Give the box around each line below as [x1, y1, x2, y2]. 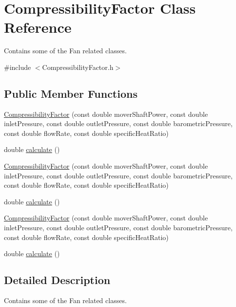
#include [4, 62, 31, 72]
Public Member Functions [4, 86, 138, 101]
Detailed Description [4, 272, 111, 287]
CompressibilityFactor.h [42, 62, 114, 72]
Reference [4, 17, 72, 37]
